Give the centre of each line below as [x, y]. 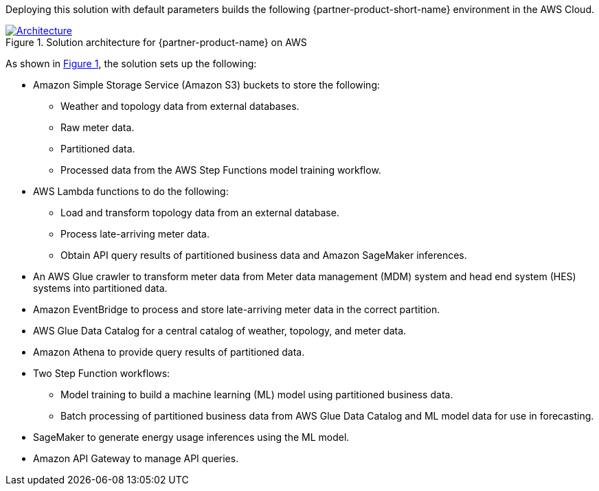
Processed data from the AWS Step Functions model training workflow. [221, 170]
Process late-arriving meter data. [135, 234]
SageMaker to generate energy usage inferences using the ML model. [191, 437]
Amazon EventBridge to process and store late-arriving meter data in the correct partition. [237, 309]
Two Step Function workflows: [102, 373]
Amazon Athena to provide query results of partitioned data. [169, 352]
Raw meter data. [98, 127]
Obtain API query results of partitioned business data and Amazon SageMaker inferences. [264, 255]
